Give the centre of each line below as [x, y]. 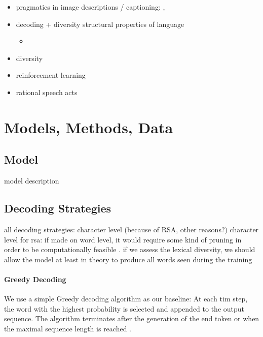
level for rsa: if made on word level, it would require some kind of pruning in [123, 239]
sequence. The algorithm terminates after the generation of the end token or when [132, 318]
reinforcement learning [51, 75]
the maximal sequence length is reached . [68, 328]
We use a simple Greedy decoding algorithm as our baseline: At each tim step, [126, 299]
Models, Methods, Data [89, 127]
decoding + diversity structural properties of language [100, 24]
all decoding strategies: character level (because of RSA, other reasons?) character [131, 229]
